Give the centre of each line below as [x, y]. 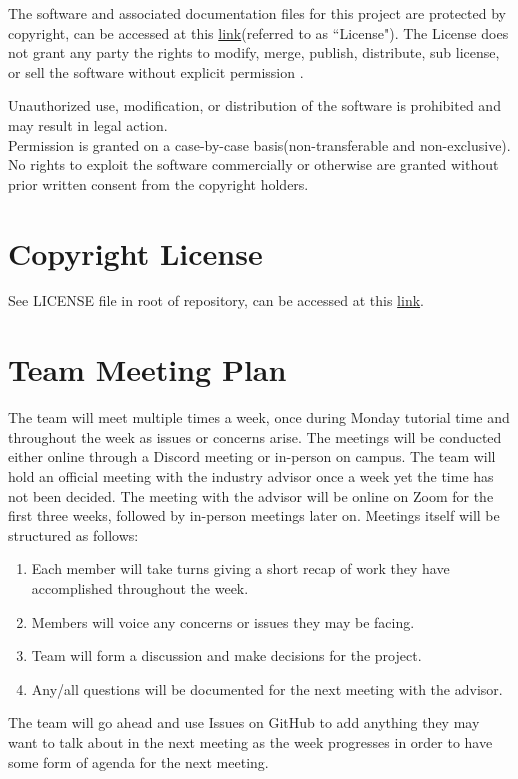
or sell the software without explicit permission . [156, 71]
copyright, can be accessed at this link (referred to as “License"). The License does [258, 32]
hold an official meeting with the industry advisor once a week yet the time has [251, 475]
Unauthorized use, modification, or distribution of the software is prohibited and [254, 105]
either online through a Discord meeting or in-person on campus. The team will [252, 456]
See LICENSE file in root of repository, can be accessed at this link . [216, 300]
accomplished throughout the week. [140, 587]
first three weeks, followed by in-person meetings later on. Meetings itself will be [254, 515]
